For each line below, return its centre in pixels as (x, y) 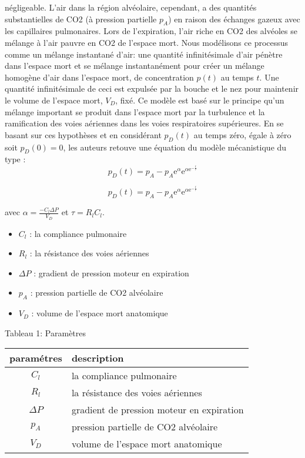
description (98, 358)
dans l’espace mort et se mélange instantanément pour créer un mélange (135, 66)
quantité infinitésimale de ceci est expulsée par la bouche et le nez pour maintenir (152, 88)
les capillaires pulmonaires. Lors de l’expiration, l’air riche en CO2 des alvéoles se (151, 31)
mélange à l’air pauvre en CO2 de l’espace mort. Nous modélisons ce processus (147, 42)
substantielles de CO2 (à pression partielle (81, 19)
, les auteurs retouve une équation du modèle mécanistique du (175, 147)
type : (15, 159)
